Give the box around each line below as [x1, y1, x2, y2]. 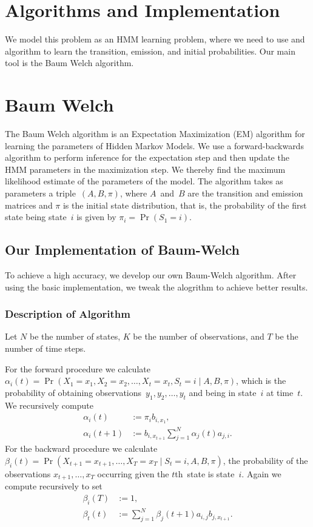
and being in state [189, 386, 257, 398]
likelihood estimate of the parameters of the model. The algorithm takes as [5, 175, 283, 187]
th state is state [175, 467, 235, 480]
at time [266, 386, 294, 398]
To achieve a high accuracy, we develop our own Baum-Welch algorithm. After [5, 268, 297, 281]
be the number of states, [29, 330, 121, 343]
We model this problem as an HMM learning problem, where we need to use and [5, 33, 305, 45]
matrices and [5, 198, 53, 211]
